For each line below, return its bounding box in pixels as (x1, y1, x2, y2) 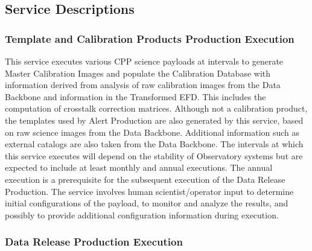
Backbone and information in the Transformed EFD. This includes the (5, 90, 266, 103)
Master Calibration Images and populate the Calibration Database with (5, 66, 271, 79)
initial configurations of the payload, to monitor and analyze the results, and (5, 197, 288, 209)
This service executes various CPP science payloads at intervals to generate (5, 55, 284, 67)
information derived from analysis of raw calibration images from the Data (5, 78, 281, 91)
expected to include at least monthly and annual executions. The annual (5, 161, 273, 174)
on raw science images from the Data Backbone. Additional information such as (5, 125, 300, 138)
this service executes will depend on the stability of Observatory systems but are (5, 149, 303, 162)
